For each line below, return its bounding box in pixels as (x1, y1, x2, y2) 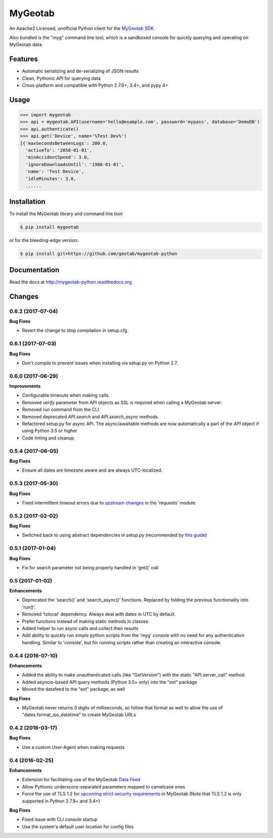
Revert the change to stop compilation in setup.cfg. (22, 327, 129, 333)
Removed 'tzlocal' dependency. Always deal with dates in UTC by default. (22, 611, 176, 617)
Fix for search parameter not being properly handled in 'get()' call (22, 564, 159, 570)
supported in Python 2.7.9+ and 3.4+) (22, 798, 101, 804)
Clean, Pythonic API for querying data (22, 75, 101, 81)
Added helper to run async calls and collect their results (22, 625, 139, 632)
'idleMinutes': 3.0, (25, 176, 76, 182)
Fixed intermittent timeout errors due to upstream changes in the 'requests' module (22, 499, 196, 506)
